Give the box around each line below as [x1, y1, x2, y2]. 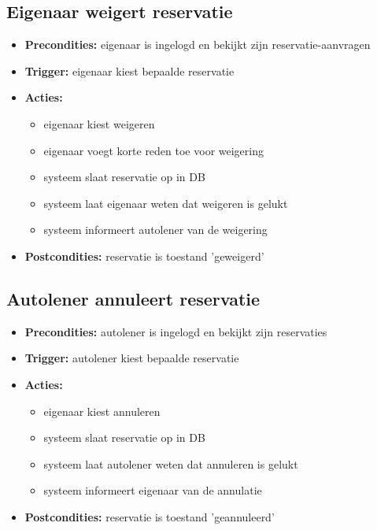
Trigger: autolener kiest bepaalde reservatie [24, 350, 239, 366]
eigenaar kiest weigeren [43, 115, 155, 132]
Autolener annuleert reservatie [6, 286, 261, 310]
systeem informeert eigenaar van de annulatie [43, 482, 262, 498]
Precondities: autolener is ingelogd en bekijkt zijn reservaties [24, 323, 327, 339]
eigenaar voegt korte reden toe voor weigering [43, 142, 264, 158]
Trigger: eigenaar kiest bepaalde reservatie [24, 62, 235, 79]
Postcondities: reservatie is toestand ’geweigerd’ [24, 247, 264, 264]
